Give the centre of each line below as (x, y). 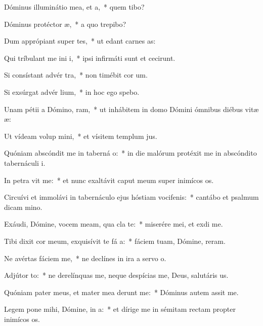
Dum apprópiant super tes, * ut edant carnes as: (80, 41)
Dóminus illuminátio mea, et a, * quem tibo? (74, 7)
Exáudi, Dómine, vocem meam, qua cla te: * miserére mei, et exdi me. (114, 224)
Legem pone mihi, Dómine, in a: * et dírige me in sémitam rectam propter (120, 309)
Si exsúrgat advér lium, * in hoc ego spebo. (72, 92)
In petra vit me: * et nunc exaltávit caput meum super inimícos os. (109, 180)
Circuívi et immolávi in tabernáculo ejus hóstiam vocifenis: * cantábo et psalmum (131, 197)
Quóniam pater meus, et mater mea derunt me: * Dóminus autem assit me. (121, 292)
